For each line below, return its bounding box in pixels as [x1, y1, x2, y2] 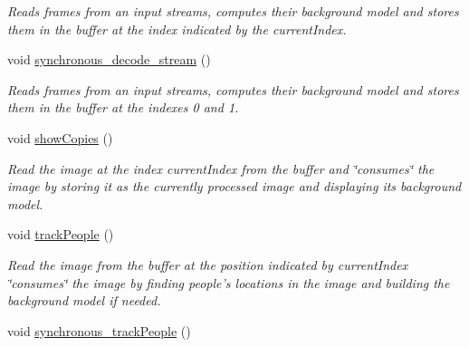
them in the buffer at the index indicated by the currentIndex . [7, 19, 347, 38]
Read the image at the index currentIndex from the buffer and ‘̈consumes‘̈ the [7, 159, 435, 178]
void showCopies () [7, 128, 113, 147]
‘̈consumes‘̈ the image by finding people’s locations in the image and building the [7, 273, 450, 292]
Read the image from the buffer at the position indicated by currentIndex [7, 255, 408, 274]
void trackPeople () [7, 225, 114, 244]
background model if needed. [7, 291, 161, 310]
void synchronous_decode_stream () [7, 50, 211, 69]
